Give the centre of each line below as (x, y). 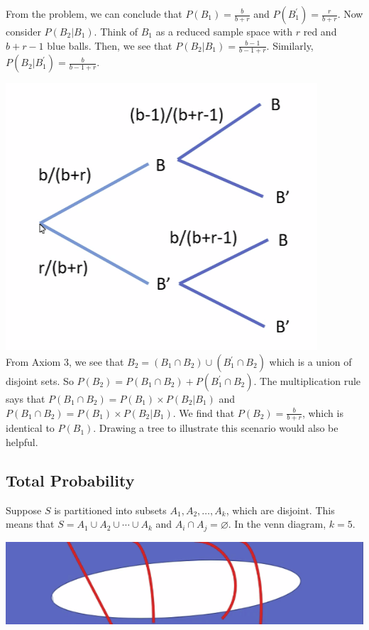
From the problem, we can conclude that (94, 13)
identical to (30, 428)
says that (26, 399)
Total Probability (70, 480)
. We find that (204, 412)
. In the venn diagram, (277, 524)
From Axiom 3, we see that (65, 362)
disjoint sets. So (40, 381)
